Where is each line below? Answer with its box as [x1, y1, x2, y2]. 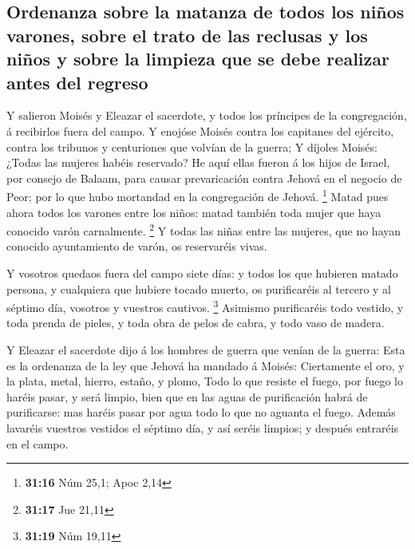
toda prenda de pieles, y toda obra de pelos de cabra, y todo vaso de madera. [6, 314, 385, 331]
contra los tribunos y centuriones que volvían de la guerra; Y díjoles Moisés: [6, 138, 377, 155]
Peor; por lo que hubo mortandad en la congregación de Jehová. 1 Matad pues [6, 186, 389, 204]
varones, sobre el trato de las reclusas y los [6, 22, 368, 47]
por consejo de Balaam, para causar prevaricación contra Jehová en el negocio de [6, 169, 402, 186]
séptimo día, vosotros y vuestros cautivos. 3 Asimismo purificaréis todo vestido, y [6, 297, 404, 315]
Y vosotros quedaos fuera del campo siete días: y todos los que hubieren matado [6, 265, 398, 282]
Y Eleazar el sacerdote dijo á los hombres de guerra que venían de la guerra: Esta [6, 342, 405, 358]
